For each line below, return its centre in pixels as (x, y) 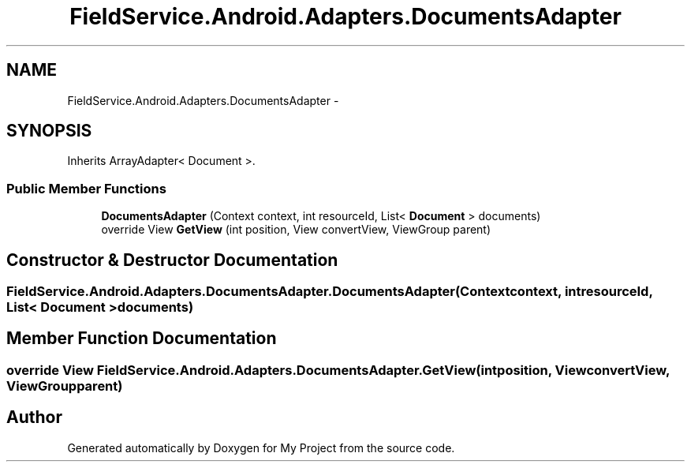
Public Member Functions (86, 188)
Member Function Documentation (142, 339)
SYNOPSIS (49, 131)
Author (34, 417)
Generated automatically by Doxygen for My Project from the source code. (261, 447)
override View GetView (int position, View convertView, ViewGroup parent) (296, 230)
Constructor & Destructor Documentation (172, 260)
